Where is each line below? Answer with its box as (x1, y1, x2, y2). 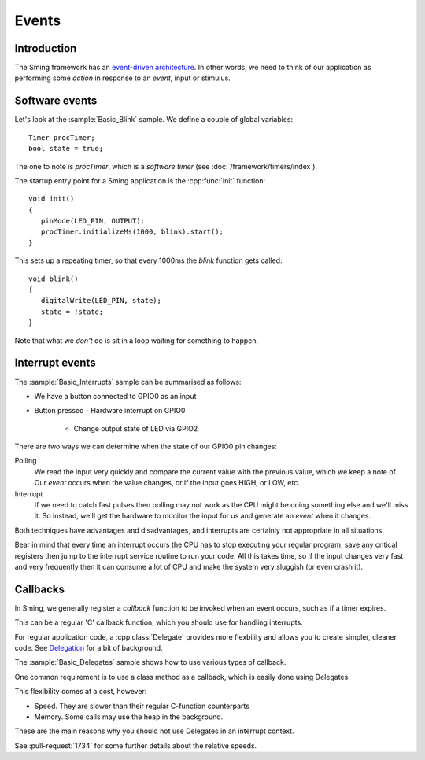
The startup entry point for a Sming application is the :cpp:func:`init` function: (14, 175, 266, 185)
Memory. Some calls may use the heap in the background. (34, 712, 224, 721)
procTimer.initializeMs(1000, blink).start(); (40, 227, 224, 236)
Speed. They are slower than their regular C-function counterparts (34, 701, 249, 710)
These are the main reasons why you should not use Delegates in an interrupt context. (14, 726, 294, 736)
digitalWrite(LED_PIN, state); (40, 296, 161, 305)
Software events (14, 94, 98, 108)
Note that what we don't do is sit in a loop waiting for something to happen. (14, 335, 259, 345)
